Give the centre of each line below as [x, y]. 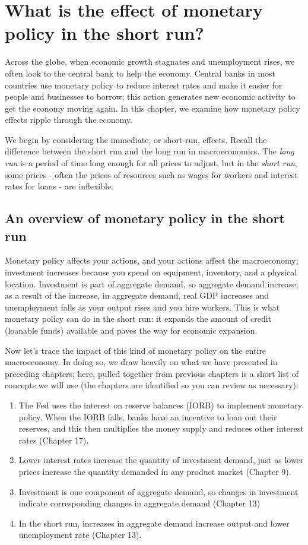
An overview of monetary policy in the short [145, 218]
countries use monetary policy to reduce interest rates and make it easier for [144, 85]
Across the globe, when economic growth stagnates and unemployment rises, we [150, 61]
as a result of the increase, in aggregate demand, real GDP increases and [137, 295]
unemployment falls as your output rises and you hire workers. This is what [142, 307]
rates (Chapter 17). [54, 440]
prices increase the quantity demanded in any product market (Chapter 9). [155, 471]
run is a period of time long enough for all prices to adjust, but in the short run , [151, 163]
